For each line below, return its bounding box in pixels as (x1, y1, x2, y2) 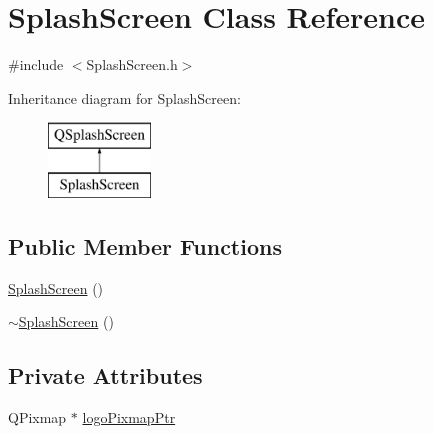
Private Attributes (8, 360, 203, 391)
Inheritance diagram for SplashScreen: (8, 87, 241, 108)
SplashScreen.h (86, 54, 178, 75)
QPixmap (8, 407, 67, 428)
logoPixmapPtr (82, 407, 176, 428)
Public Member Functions (8, 230, 282, 261)
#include (8, 54, 64, 75)
